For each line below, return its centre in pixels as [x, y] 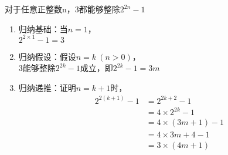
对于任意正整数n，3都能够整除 [62, 9]
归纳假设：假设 [47, 56]
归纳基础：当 [43, 28]
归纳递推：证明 [47, 87]
